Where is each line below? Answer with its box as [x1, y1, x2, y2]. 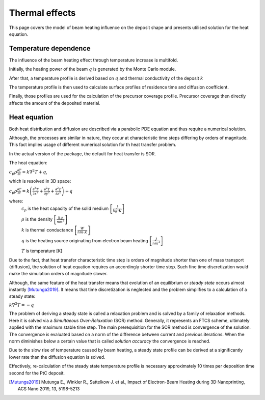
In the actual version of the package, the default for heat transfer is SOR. [9, 150, 156, 157]
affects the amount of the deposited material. [9, 100, 101, 106]
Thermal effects [9, 7, 76, 18]
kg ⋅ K [113, 208, 122, 213]
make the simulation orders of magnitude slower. [9, 271, 108, 277]
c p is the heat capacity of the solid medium [21, 205, 109, 212]
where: [9, 198, 24, 204]
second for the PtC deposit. [9, 370, 65, 376]
